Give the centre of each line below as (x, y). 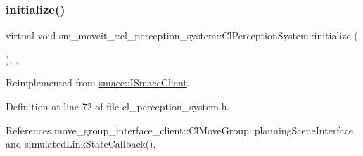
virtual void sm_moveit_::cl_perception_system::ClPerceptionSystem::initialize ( (182, 35)
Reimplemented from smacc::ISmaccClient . (98, 83)
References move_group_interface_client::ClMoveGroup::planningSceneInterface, (181, 130)
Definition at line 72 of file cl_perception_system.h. (118, 106)
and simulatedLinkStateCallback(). (81, 144)
